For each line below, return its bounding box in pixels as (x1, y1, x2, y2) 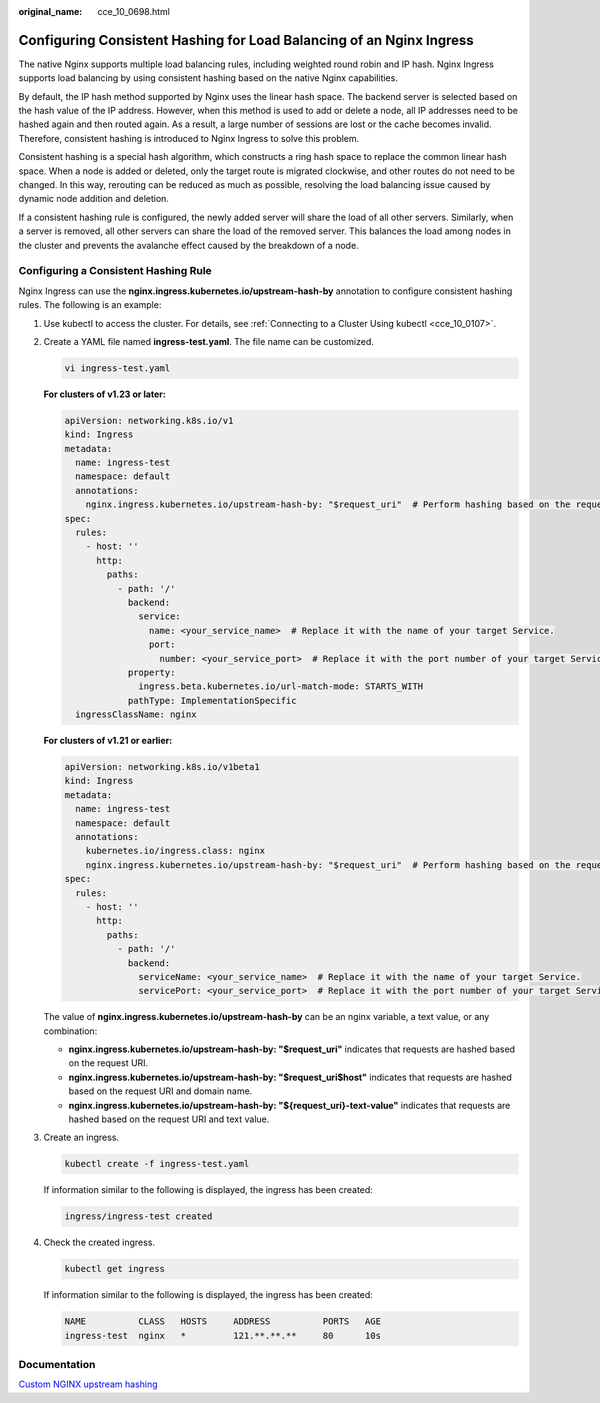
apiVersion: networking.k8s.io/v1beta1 (64, 761, 260, 773)
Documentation (18, 1358, 96, 1372)
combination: (43, 1025, 98, 1037)
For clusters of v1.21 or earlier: (43, 735, 173, 747)
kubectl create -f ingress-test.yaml (64, 1158, 250, 1170)
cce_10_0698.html (97, 6, 170, 17)
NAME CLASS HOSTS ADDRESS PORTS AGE (64, 1316, 382, 1327)
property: (127, 666, 176, 678)
